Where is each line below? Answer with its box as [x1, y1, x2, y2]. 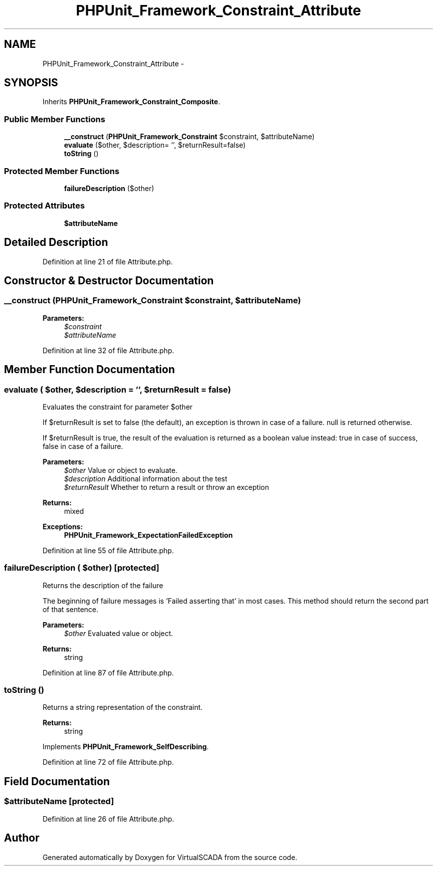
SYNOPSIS [4, 76, 58, 89]
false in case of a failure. [42, 441, 123, 450]
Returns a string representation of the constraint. [42, 703, 203, 712]
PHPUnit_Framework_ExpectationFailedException [64, 530, 233, 539]
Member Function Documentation [4, 363, 175, 376]
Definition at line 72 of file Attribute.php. [42, 758, 174, 767]
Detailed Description [4, 236, 108, 249]
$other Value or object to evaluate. [64, 465, 178, 474]
